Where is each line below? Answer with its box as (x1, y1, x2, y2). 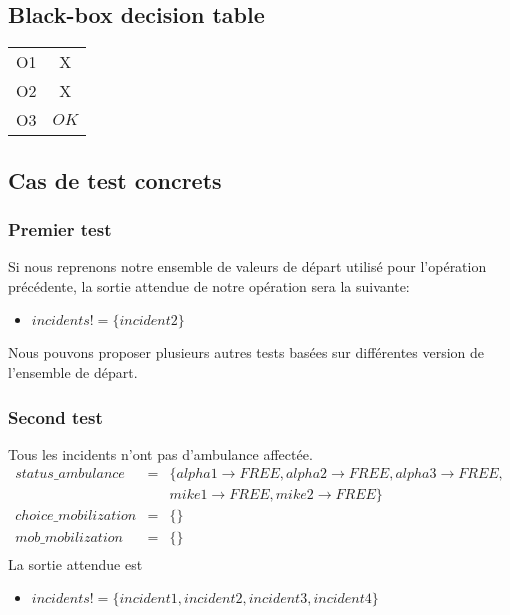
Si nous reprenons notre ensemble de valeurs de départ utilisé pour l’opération (8, 256, 487, 277)
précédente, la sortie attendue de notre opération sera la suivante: (8, 275, 410, 296)
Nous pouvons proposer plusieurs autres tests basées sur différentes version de (8, 342, 485, 363)
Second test (8, 404, 103, 429)
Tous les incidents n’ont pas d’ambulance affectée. (8, 443, 313, 464)
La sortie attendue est (8, 553, 143, 574)
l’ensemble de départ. (8, 361, 138, 382)
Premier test (8, 216, 112, 241)
